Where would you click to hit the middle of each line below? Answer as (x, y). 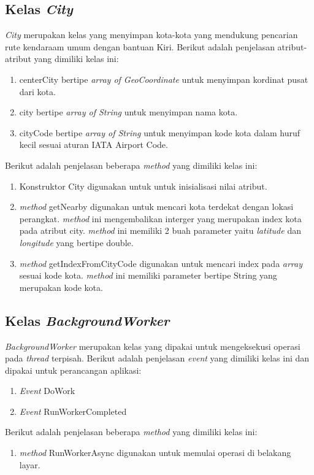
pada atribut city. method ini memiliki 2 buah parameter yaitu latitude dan (160, 230)
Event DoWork (47, 391)
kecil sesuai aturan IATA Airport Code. (94, 145)
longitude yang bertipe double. (76, 242)
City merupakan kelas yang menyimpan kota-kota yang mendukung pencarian (151, 35)
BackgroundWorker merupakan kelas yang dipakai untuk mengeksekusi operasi (153, 346)
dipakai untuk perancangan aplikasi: (73, 370)
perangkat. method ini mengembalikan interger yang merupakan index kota (160, 218)
